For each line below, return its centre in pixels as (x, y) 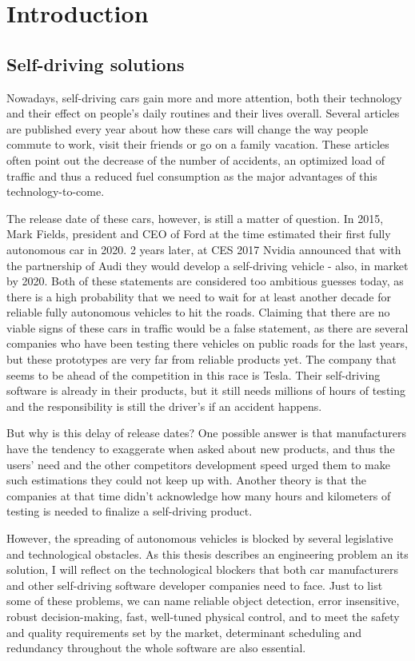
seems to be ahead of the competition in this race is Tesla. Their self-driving (194, 374)
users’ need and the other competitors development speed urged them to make (198, 464)
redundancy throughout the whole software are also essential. (156, 648)
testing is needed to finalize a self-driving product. (130, 511)
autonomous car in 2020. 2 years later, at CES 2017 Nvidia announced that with (204, 249)
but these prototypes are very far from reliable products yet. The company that (202, 359)
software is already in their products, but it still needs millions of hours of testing (206, 390)
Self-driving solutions (96, 64)
